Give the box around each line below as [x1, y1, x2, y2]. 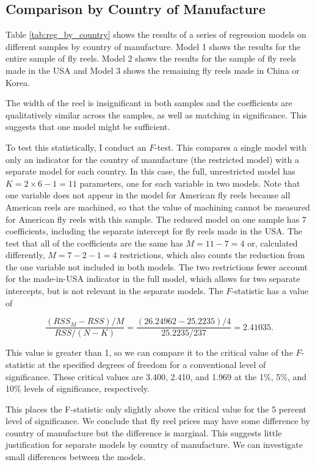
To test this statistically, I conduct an [5, 140, 147, 153]
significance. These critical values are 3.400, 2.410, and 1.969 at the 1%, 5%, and [5, 370, 306, 383]
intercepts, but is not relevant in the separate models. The [5, 284, 223, 297]
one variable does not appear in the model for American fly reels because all [5, 189, 291, 201]
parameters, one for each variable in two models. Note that [79, 176, 300, 189]
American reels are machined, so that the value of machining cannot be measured [5, 200, 310, 213]
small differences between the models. [5, 450, 146, 463]
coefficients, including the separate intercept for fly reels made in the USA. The [5, 225, 303, 237]
